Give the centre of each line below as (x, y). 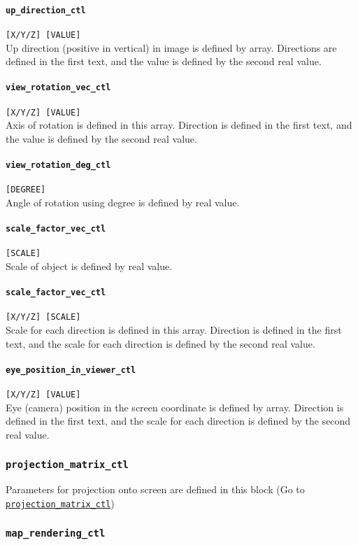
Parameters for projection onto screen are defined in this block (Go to (155, 489)
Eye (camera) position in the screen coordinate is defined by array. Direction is (175, 407)
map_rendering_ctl (56, 533)
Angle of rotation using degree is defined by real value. (123, 202)
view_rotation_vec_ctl (58, 88)
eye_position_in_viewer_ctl (71, 370)
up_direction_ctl (46, 10)
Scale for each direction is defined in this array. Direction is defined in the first (174, 330)
